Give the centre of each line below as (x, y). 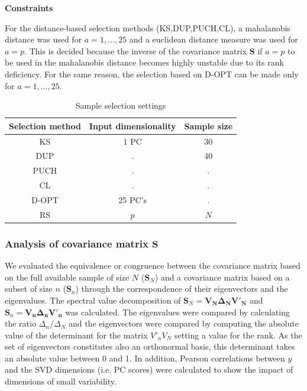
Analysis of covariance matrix (77, 243)
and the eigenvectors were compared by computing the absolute (184, 323)
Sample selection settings (121, 105)
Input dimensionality (133, 126)
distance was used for (43, 39)
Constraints (29, 8)
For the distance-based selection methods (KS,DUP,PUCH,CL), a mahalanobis (148, 27)
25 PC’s (133, 199)
